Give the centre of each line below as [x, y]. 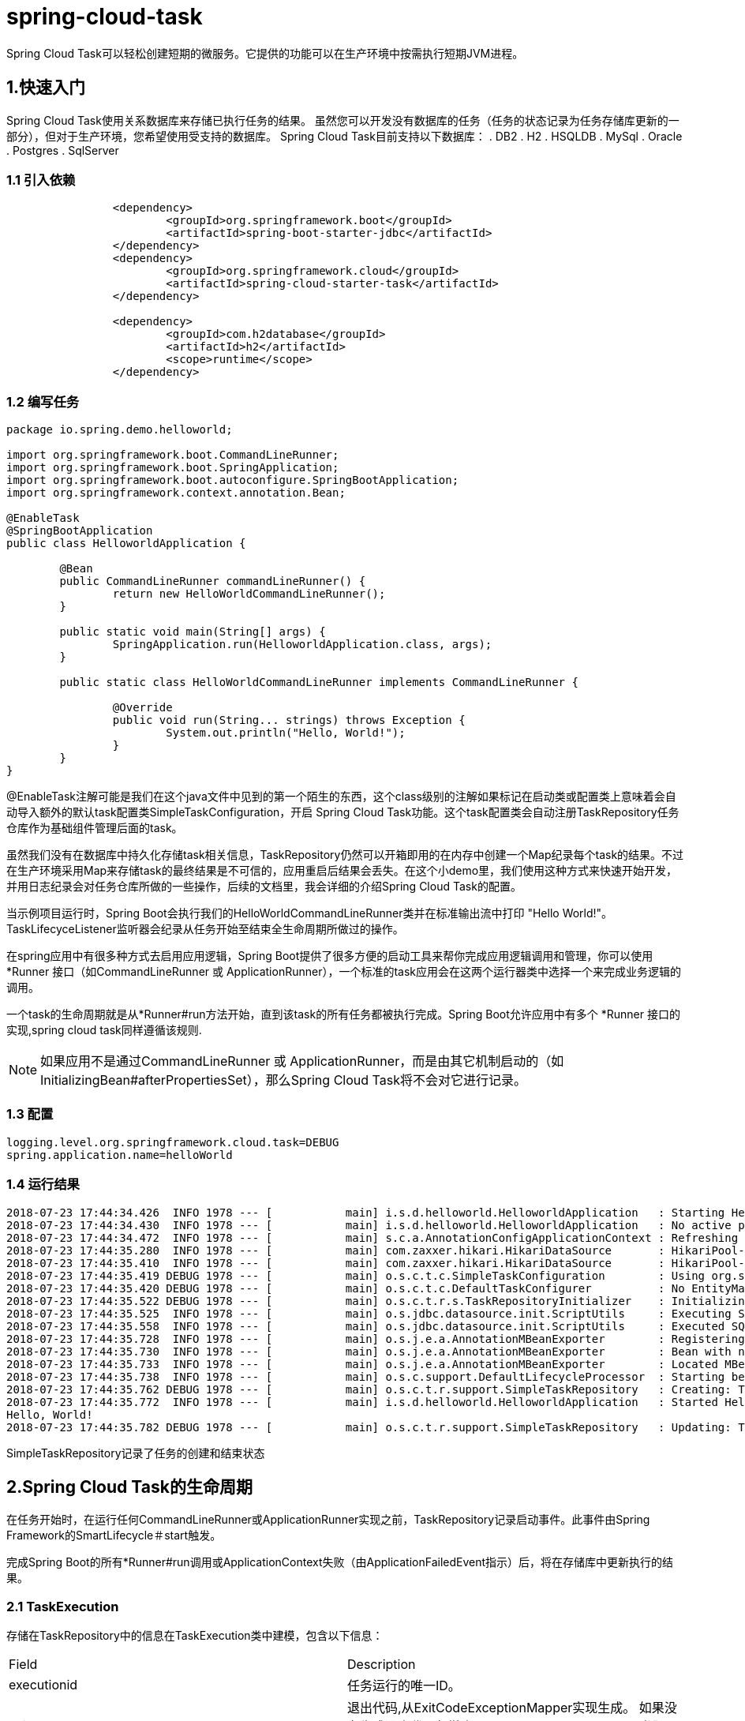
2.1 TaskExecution [63, 1606]
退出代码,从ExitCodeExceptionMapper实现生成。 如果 [506, 1708]
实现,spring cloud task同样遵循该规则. [104, 1030]
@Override [142, 708]
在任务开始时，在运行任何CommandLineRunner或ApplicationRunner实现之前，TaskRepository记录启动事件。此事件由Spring [328, 1520]
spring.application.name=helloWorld [120, 1155]
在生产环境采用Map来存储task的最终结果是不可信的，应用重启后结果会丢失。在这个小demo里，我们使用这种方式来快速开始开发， [342, 871]
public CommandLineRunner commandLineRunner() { [213, 581]
